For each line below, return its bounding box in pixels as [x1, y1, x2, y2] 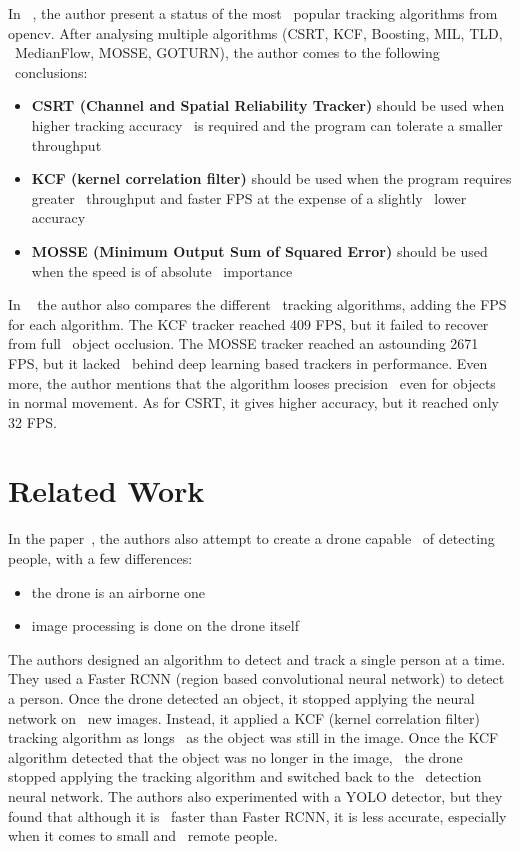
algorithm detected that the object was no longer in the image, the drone [8, 746, 463, 767]
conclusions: [14, 61, 88, 82]
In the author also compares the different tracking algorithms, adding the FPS [8, 294, 507, 315]
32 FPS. [8, 411, 58, 432]
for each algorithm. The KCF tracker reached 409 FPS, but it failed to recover [8, 313, 489, 334]
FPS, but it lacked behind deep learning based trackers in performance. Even [8, 352, 488, 373]
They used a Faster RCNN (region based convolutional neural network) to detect [8, 668, 505, 689]
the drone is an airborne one [31, 581, 206, 602]
